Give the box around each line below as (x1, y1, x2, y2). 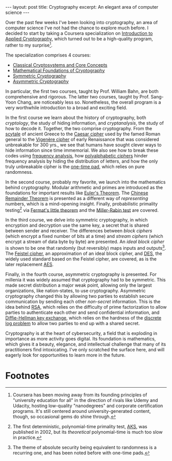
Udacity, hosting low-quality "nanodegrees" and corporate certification (12, 403, 163, 409)
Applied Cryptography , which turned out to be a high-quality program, (5, 36, 154, 42)
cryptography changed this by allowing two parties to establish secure (5, 293, 154, 299)
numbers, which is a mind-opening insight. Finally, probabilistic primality (5, 201, 158, 207)
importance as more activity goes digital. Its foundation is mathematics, (5, 335, 156, 342)
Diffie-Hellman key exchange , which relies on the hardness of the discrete (5, 314, 162, 321)
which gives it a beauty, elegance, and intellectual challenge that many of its (5, 341, 166, 347)
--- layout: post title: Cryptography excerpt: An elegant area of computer (5, 4, 159, 10)
